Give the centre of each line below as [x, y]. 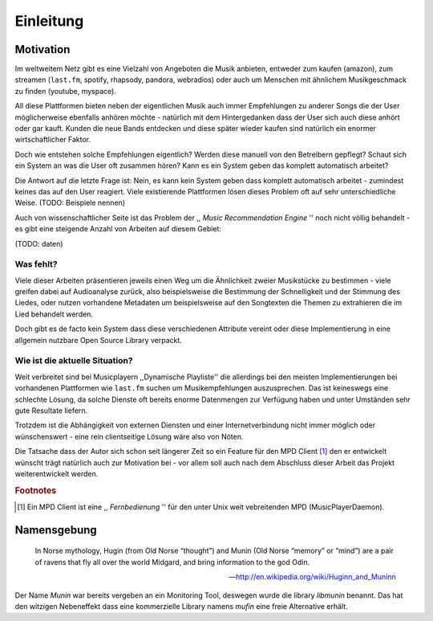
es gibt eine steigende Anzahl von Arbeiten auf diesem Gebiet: [118, 229]
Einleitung [49, 21]
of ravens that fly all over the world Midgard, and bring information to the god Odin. [172, 562]
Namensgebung [56, 530]
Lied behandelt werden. [54, 314]
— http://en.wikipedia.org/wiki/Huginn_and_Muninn [312, 577]
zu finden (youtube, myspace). [65, 91]
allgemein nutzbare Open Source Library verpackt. [98, 340]
